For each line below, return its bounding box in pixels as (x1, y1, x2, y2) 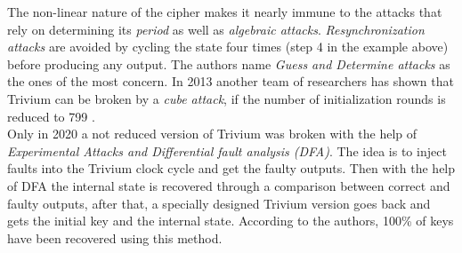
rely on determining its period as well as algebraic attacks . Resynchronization (7, 20, 425, 38)
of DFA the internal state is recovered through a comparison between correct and (7, 176, 450, 194)
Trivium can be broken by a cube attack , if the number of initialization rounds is (7, 89, 446, 107)
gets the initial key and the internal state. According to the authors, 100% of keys (7, 211, 454, 230)
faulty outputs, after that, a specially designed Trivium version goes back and (7, 194, 431, 212)
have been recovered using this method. (7, 228, 223, 247)
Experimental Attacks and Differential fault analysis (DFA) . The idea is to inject (7, 141, 447, 160)
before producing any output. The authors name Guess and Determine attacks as (7, 54, 450, 73)
